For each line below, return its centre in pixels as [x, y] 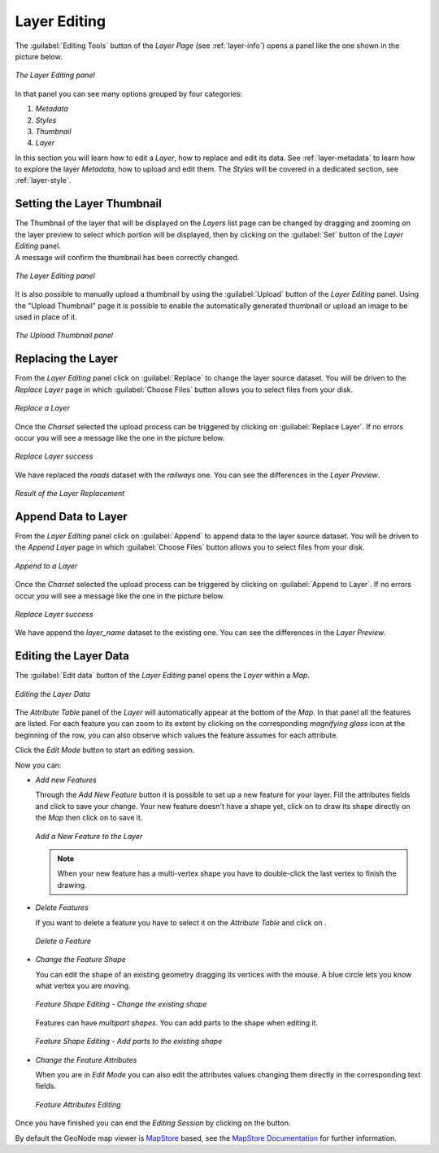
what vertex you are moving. [83, 986]
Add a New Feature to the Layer [89, 836]
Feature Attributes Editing [78, 1104]
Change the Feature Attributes [86, 1059]
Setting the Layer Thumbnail [88, 204]
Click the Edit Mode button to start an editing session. [105, 750]
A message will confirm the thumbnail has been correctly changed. [127, 257]
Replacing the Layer [66, 359]
